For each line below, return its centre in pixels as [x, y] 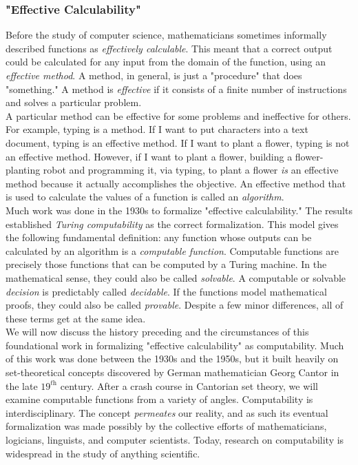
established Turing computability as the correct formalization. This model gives [172, 224]
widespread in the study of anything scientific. [103, 453]
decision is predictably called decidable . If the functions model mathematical [166, 291]
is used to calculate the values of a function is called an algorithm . [145, 197]
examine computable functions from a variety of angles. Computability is [159, 399]
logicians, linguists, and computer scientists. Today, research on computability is [175, 440]
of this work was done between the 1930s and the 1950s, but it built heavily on [172, 359]
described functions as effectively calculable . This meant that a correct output [169, 48]
